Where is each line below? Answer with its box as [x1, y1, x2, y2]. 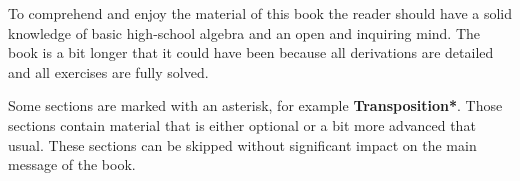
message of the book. [8, 154, 136, 175]
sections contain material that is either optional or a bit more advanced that [8, 114, 476, 135]
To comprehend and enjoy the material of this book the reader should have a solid [8, 3, 513, 23]
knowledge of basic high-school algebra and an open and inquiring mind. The [8, 22, 481, 43]
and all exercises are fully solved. [8, 61, 209, 82]
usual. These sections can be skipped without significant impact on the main [8, 134, 477, 155]
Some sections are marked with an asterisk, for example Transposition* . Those [8, 95, 503, 116]
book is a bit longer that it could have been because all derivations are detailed [8, 42, 494, 63]
